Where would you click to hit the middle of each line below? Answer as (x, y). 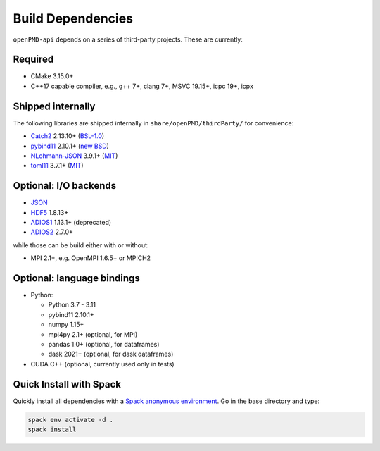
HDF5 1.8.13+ (50, 212)
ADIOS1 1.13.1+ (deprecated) (71, 222)
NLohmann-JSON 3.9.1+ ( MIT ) (74, 156)
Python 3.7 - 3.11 (72, 305)
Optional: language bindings (76, 278)
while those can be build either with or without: (81, 245)
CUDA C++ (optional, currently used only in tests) (103, 364)
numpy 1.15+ (66, 325)
